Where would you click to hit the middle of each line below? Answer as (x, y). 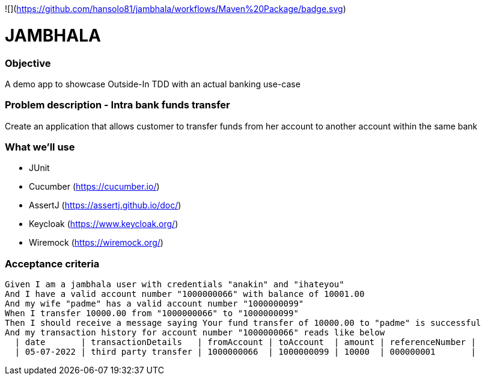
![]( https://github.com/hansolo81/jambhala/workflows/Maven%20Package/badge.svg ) (175, 9)
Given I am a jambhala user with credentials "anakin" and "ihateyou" (175, 285)
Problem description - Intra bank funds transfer (117, 105)
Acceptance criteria (52, 263)
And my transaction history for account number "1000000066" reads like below (195, 333)
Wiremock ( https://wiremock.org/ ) (96, 243)
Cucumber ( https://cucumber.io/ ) (94, 187)
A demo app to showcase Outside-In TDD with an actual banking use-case (153, 84)
